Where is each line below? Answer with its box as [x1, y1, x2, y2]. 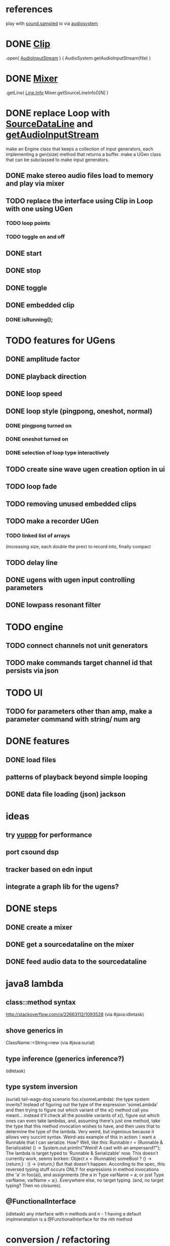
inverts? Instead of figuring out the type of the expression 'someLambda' [6, 1101, 158, 1107]
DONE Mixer [6, 73, 58, 84]
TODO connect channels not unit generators [6, 641, 148, 650]
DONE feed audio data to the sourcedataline [6, 957, 147, 966]
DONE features [6, 735, 70, 747]
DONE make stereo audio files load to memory [6, 171, 154, 180]
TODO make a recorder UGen [6, 517, 99, 525]
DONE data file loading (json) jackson [6, 790, 126, 799]
